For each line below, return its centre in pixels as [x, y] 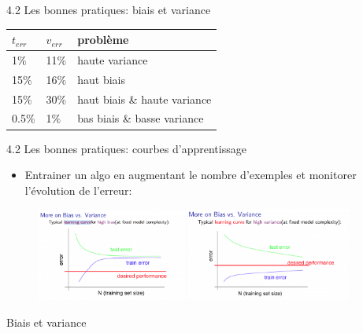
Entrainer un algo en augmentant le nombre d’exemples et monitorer [191, 175]
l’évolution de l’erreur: [78, 190]
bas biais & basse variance [141, 118]
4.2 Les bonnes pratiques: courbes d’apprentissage [126, 148]
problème [103, 40]
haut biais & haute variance [144, 99]
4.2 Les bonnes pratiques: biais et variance [109, 9]
